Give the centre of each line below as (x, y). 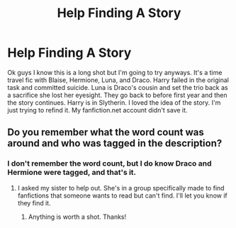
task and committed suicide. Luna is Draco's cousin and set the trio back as (118, 87)
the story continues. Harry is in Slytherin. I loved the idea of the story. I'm (114, 102)
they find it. (34, 203)
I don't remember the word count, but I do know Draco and (109, 164)
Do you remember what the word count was (106, 132)
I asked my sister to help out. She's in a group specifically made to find (121, 188)
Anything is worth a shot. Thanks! (77, 217)
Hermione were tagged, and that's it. (72, 173)
